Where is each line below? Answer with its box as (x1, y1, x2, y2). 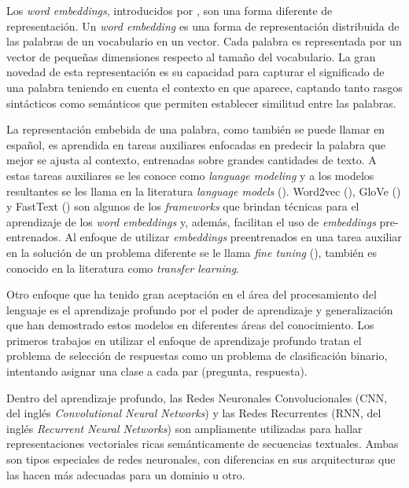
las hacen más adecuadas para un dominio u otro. (6, 466, 245, 482)
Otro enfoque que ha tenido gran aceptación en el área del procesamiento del (6, 286, 377, 303)
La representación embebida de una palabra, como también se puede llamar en (6, 121, 385, 138)
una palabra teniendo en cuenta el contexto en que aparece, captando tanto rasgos (6, 79, 403, 95)
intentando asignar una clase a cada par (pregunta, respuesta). (6, 363, 308, 380)
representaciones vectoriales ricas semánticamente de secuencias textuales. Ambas (6, 435, 399, 452)
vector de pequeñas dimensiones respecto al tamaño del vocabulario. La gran (6, 48, 376, 64)
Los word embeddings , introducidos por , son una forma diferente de (6, 2, 333, 18)
